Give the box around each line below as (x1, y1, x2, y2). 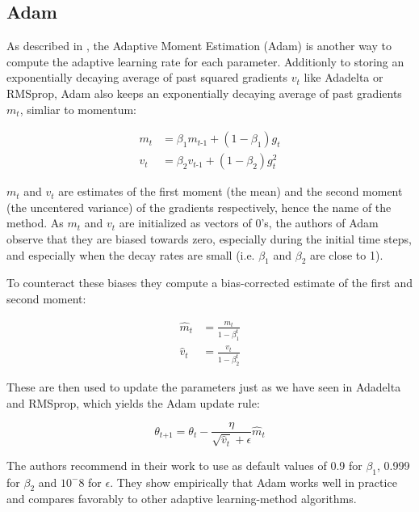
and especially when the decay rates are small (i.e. (6, 246, 255, 263)
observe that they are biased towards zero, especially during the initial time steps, (6, 231, 412, 248)
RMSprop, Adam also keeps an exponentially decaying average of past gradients (6, 84, 402, 101)
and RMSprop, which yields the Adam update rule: (6, 394, 260, 411)
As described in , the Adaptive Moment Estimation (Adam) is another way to (6, 37, 392, 54)
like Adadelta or (304, 69, 383, 86)
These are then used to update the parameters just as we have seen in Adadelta (6, 379, 401, 396)
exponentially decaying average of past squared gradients (6, 69, 288, 86)
